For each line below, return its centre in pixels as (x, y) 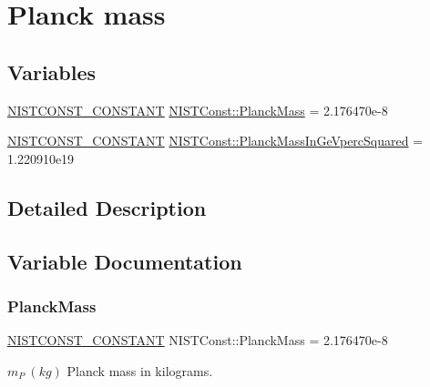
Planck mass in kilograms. (140, 370)
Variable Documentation (125, 261)
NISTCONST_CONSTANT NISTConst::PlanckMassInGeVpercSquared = (215, 141)
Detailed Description (107, 207)
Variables (52, 71)
